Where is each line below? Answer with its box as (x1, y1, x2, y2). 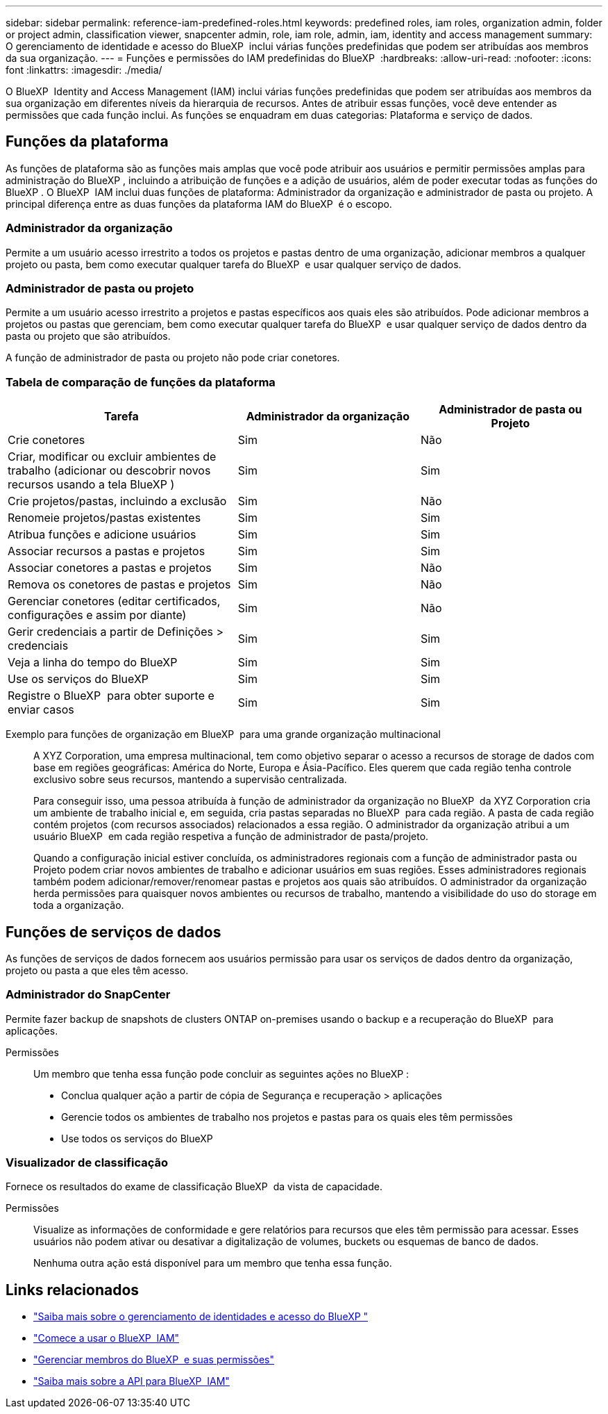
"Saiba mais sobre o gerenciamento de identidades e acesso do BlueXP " (33, 1310, 369, 1323)
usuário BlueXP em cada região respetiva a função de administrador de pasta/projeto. (33, 830, 429, 843)
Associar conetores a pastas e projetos (8, 561, 212, 575)
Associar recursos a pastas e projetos (8, 544, 205, 559)
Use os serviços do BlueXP (8, 672, 149, 687)
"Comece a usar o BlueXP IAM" (33, 1332, 180, 1345)
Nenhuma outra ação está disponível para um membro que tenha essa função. (33, 1257, 392, 1269)
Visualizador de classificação (6, 1156, 169, 1170)
